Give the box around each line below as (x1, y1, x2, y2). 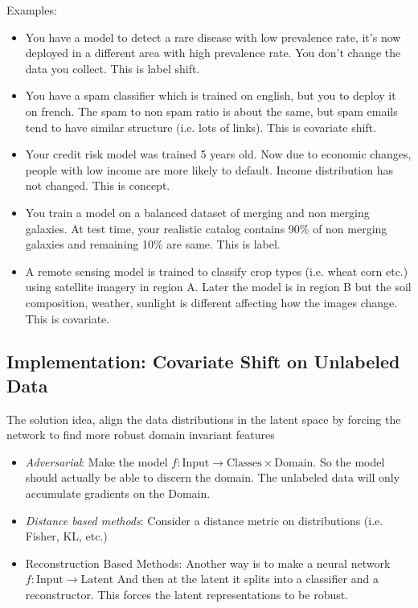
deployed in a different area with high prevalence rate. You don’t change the (25, 44, 401, 61)
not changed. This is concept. (25, 177, 170, 194)
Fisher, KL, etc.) (25, 528, 108, 544)
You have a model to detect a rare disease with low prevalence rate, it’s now (25, 28, 401, 45)
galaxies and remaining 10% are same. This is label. (25, 236, 281, 253)
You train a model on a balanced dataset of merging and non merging (25, 203, 370, 220)
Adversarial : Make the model (25, 453, 168, 470)
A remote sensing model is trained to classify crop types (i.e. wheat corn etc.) (25, 262, 408, 279)
